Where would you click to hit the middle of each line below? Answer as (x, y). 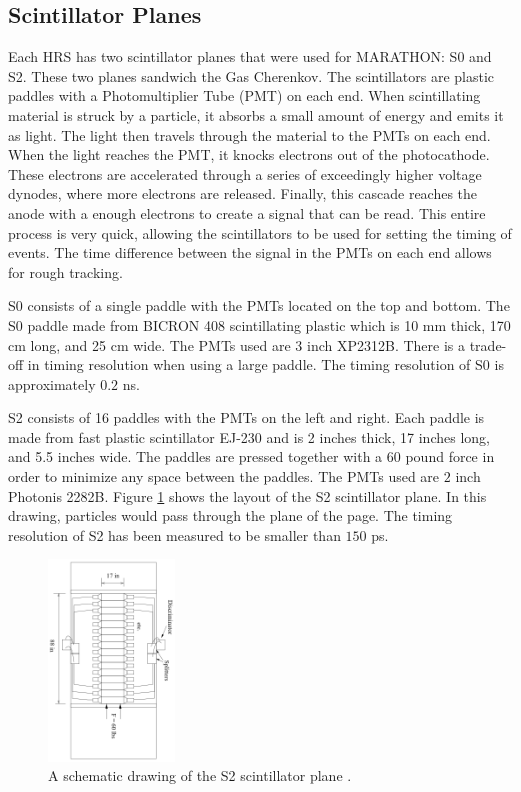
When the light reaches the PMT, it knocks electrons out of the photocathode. (249, 154)
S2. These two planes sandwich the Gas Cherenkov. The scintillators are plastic (251, 75)
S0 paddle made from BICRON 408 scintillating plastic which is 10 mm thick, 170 (259, 324)
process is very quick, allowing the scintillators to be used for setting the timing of (260, 232)
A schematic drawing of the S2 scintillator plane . (200, 775)
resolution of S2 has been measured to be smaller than (174, 534)
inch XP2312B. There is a (386, 344)
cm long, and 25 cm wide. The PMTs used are (149, 344)
